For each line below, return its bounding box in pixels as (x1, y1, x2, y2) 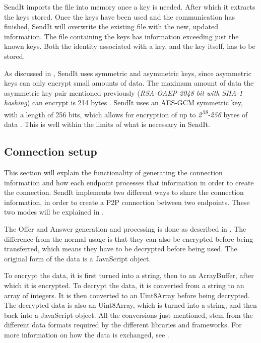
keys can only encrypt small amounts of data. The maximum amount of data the (4, 78, 254, 88)
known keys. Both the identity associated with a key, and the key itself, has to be (4, 41, 255, 51)
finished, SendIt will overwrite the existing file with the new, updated (4, 21, 218, 32)
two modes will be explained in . (4, 207, 104, 217)
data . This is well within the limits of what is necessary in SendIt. (4, 119, 210, 129)
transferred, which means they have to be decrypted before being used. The (4, 243, 237, 254)
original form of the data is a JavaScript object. (4, 253, 151, 263)
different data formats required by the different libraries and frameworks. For (4, 319, 242, 330)
